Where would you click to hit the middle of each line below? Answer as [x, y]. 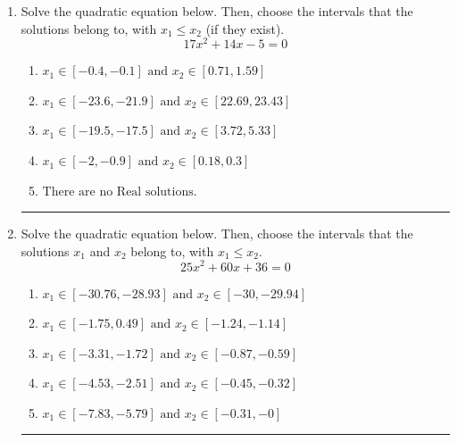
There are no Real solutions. [120, 192]
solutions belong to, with [89, 28]
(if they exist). [245, 28]
